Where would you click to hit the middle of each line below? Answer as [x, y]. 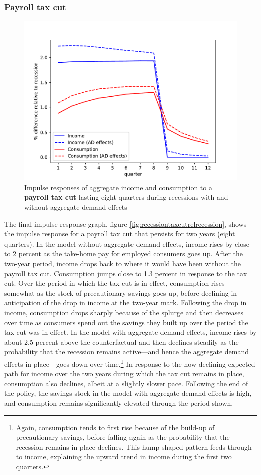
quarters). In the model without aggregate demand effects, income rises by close [127, 243]
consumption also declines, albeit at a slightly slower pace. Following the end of [126, 383]
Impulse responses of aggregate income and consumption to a [118, 187]
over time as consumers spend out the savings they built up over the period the [126, 322]
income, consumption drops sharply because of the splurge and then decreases [124, 312]
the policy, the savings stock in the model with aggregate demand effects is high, [128, 393]
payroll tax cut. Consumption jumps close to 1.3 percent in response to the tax [126, 273]
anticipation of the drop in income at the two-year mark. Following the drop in [125, 303]
